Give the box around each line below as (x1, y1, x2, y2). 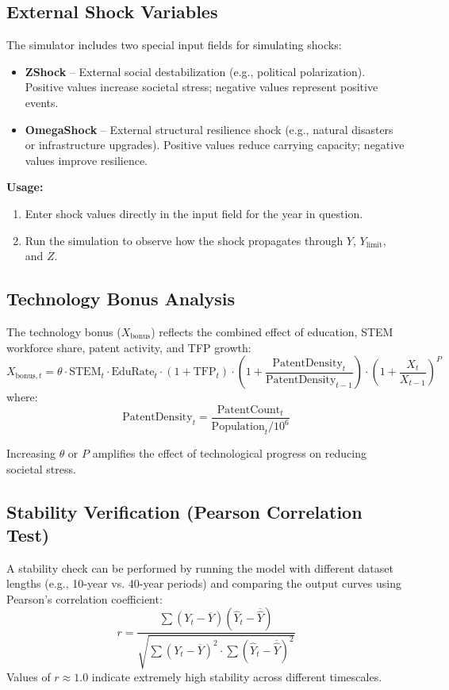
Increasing (6, 444, 56, 461)
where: (6, 389, 38, 405)
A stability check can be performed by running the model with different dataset (6, 559, 393, 576)
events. (25, 94, 59, 110)
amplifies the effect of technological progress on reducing (92, 444, 366, 461)
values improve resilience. (25, 151, 148, 168)
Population (211, 421, 265, 433)
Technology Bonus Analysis (6, 286, 236, 311)
